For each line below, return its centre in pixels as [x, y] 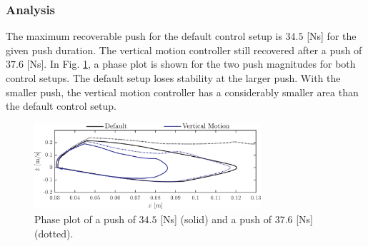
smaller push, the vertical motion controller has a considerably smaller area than [182, 92]
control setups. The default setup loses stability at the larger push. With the [173, 78]
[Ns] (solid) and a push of [216, 219]
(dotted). [54, 233]
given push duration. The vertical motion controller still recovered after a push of [184, 50]
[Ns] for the [332, 36]
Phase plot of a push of [85, 219]
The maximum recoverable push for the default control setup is [144, 36]
